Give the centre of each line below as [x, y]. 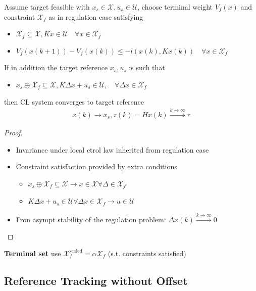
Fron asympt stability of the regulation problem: [91, 219]
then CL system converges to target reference [74, 101]
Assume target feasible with [47, 7]
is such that [147, 67]
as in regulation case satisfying [96, 16]
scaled [76, 251]
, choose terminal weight [175, 7]
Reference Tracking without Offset [96, 280]
